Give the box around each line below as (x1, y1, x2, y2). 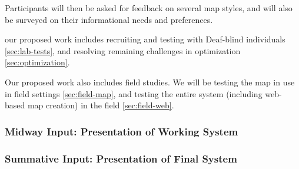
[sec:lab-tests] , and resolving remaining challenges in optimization (5, 44, 241, 57)
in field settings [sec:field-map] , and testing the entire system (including (5, 87, 263, 100)
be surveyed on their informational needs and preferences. (5, 13, 213, 25)
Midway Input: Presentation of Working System (5, 124, 238, 138)
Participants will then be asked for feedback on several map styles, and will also (5, 2, 293, 14)
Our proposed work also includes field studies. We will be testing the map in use (5, 75, 295, 88)
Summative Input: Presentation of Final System (5, 151, 237, 165)
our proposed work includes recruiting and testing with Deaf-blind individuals (5, 33, 285, 45)
